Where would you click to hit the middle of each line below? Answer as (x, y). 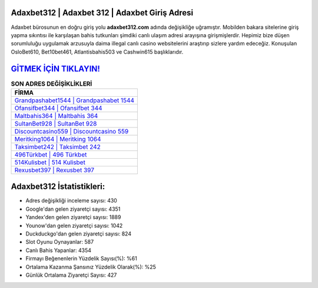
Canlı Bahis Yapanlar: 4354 (58, 250)
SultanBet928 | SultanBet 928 (56, 123)
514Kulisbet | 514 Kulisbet (50, 162)
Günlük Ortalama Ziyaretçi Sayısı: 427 (71, 275)
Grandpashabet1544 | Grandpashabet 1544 (74, 100)
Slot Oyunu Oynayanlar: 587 (60, 242)
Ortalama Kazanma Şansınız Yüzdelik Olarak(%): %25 (91, 267)
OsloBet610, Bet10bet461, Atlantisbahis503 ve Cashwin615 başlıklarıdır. (97, 52)
